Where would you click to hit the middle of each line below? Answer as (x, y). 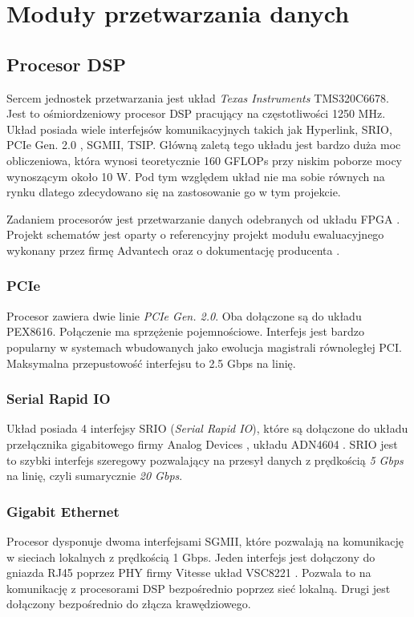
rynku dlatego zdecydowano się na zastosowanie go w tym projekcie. (174, 192)
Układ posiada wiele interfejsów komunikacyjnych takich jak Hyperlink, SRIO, (199, 129)
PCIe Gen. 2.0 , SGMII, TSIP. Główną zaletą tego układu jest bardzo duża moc (204, 145)
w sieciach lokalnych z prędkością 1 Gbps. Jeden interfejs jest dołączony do (191, 557)
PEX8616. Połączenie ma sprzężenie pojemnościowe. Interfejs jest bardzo (185, 331)
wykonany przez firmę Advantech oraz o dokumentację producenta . (173, 250)
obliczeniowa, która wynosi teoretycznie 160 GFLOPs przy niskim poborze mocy (204, 160)
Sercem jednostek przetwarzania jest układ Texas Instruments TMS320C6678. (198, 97)
